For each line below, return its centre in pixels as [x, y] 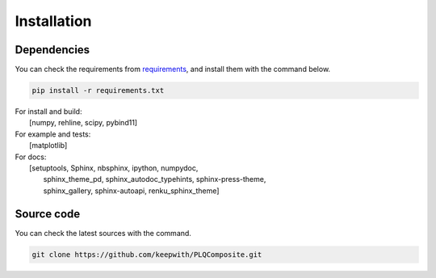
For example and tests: [53, 134]
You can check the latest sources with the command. [103, 233]
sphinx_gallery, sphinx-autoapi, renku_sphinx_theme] [131, 191]
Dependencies [52, 50]
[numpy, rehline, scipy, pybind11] [83, 123]
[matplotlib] [48, 145]
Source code [48, 214]
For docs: [31, 157]
